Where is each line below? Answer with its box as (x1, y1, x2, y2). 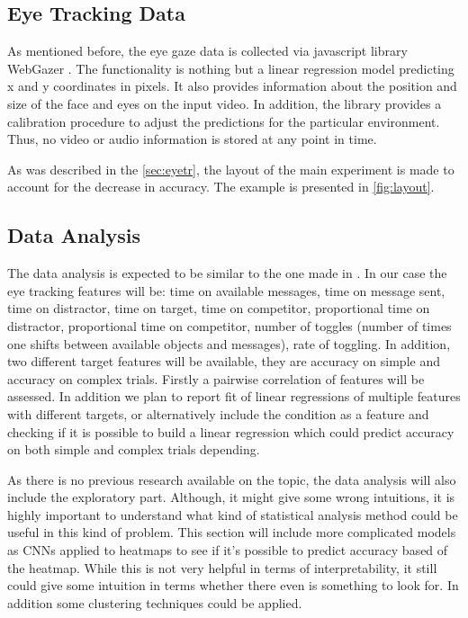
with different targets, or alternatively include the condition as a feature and (7, 404, 429, 423)
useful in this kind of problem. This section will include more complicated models (7, 523, 456, 542)
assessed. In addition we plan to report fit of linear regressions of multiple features (7, 387, 461, 406)
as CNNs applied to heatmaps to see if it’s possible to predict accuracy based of (7, 541, 448, 560)
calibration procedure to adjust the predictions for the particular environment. (7, 112, 440, 130)
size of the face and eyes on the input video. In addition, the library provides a (7, 94, 442, 112)
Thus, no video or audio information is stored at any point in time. (7, 130, 377, 148)
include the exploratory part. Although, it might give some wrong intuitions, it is (7, 488, 455, 506)
